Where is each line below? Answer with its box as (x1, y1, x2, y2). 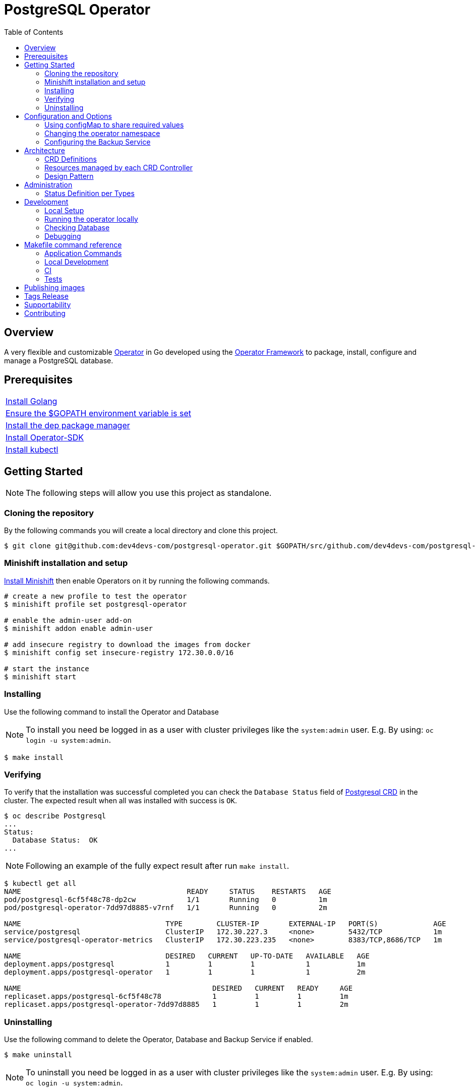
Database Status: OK (12, 836, 98, 845)
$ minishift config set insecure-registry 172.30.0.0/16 (4, 648, 234, 657)
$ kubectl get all (4, 879, 77, 888)
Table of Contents (4, 27, 64, 36)
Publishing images (24, 283, 85, 292)
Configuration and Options (24, 111, 112, 120)
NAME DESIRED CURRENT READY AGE (4, 984, 353, 993)
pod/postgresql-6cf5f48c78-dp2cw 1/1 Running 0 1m (4, 895, 327, 904)
